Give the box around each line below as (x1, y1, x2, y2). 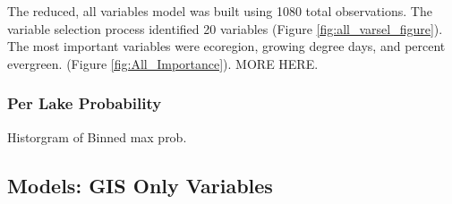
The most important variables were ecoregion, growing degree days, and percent (7, 37, 446, 55)
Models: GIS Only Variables (7, 171, 273, 199)
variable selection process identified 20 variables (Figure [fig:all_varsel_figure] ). (7, 19, 443, 38)
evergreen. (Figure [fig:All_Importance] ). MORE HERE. (7, 54, 319, 72)
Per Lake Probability (7, 92, 162, 115)
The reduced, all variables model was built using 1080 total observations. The (7, 2, 432, 20)
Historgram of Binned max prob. (7, 127, 187, 146)
